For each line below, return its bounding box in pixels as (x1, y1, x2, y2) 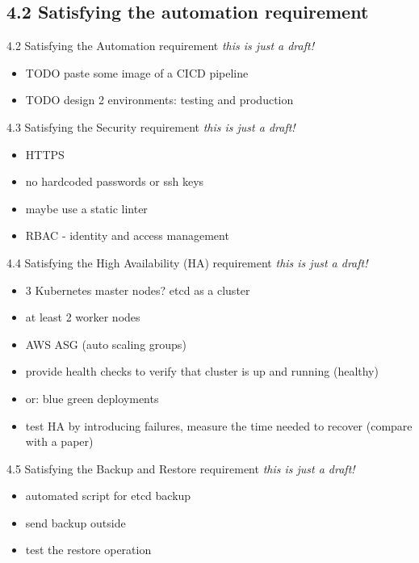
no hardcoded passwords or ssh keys (25, 173, 204, 190)
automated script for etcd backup (25, 487, 191, 504)
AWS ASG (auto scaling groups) (25, 335, 186, 352)
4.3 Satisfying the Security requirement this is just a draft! (6, 118, 295, 135)
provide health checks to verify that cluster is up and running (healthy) (25, 363, 379, 380)
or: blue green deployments (25, 389, 159, 406)
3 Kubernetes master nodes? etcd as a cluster (25, 281, 250, 298)
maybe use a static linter (25, 200, 148, 216)
